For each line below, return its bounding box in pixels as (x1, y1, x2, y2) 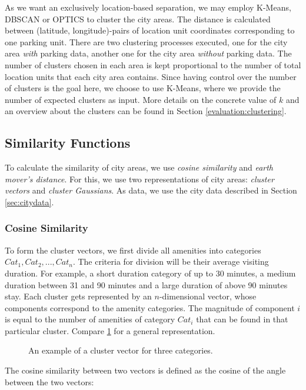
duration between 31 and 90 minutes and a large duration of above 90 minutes (5, 278, 288, 291)
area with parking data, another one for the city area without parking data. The (5, 47, 292, 59)
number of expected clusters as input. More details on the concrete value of (5, 93, 277, 105)
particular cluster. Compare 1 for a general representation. (5, 324, 215, 336)
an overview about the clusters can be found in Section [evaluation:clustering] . (5, 105, 287, 117)
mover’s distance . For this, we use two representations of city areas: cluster (5, 172, 274, 185)
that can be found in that (196, 313, 288, 325)
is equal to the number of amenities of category (5, 313, 175, 325)
